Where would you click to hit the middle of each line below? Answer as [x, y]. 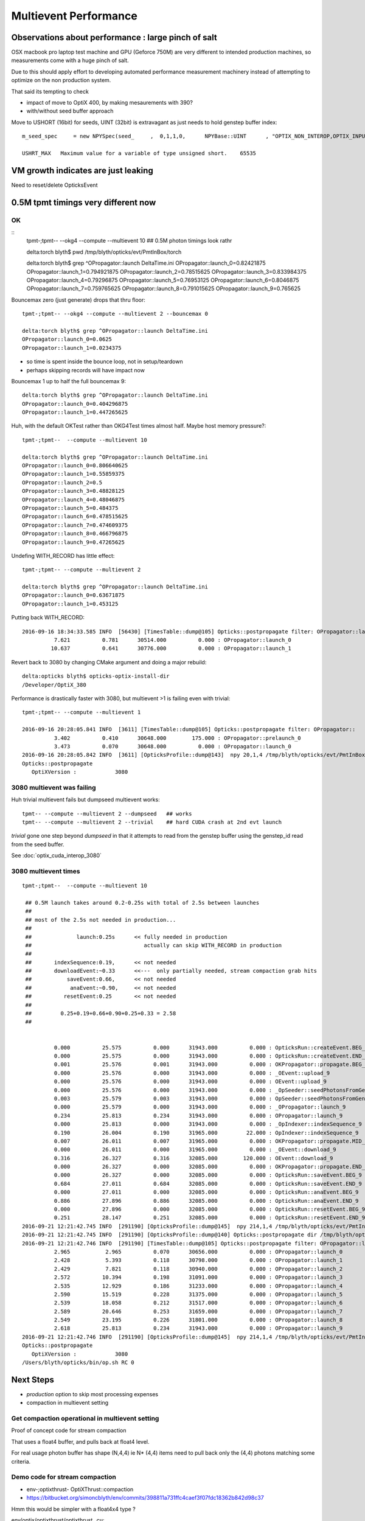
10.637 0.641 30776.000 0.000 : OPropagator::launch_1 [171, 649]
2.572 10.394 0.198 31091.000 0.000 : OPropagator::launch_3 [198, 1277]
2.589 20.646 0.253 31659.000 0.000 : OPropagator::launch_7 [198, 1311]
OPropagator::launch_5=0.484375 [70, 508]
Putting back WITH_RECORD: [48, 618]
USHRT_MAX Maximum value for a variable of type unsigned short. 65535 [139, 153]
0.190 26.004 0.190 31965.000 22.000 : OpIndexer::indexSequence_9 [206, 1133]
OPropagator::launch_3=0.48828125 [73, 491]
